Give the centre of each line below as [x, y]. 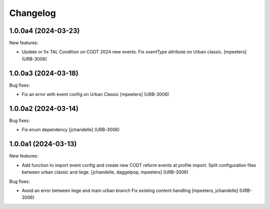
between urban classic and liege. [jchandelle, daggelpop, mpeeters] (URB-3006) [105, 172]
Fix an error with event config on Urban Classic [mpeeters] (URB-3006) [95, 94]
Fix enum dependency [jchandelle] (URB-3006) [71, 129]
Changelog [32, 13]
